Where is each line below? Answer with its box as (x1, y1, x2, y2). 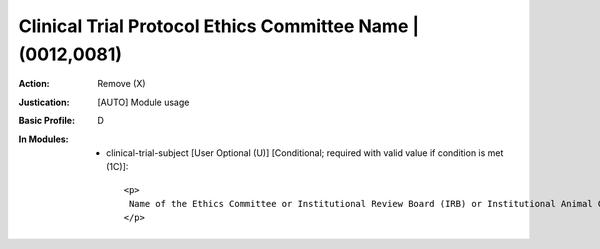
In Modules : (18, 133, 69, 145)
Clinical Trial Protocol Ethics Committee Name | (18, 15, 420, 37)
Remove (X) (97, 78, 146, 90)
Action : (18, 78, 50, 90)
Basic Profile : (18, 115, 75, 127)
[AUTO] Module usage (97, 96, 190, 108)
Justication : (18, 96, 70, 108)
